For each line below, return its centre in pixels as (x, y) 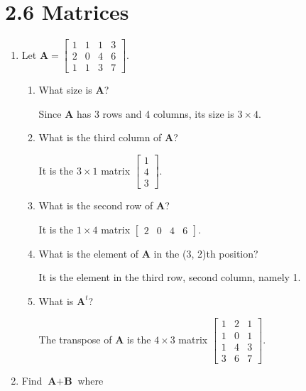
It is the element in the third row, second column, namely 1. (170, 277)
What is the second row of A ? (104, 205)
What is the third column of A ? (108, 137)
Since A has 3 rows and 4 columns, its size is (136, 113)
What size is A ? (74, 90)
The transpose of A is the (95, 340)
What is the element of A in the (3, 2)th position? (148, 253)
